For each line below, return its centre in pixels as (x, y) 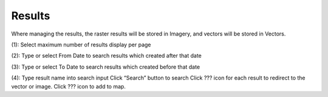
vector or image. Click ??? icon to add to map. (68, 86)
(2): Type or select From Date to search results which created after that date (106, 56)
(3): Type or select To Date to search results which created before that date (106, 67)
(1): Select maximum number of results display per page (81, 45)
